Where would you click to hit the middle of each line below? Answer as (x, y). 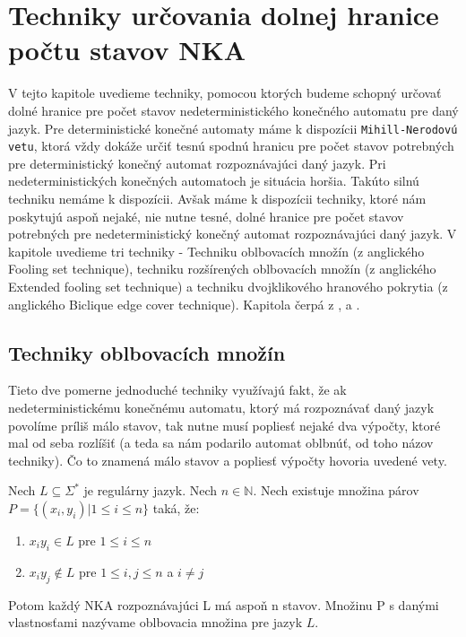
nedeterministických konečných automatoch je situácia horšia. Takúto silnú (214, 181)
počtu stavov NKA (127, 50)
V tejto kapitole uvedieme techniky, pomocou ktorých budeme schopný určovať (225, 93)
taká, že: (176, 507)
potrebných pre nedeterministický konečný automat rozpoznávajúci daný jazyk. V (233, 234)
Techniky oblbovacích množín (147, 352)
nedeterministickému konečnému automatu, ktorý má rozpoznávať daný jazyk (221, 407)
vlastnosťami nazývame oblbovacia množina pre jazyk (155, 622)
